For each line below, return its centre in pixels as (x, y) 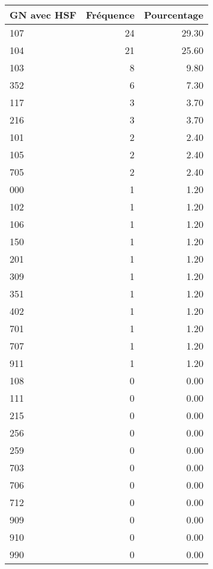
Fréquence (110, 15)
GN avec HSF (43, 15)
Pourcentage (174, 15)
